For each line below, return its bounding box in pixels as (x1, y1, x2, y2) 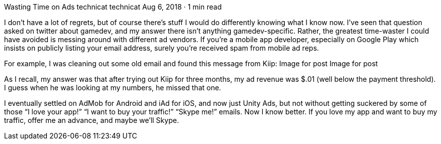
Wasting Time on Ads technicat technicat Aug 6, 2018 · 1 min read (4, 3, 222, 11)
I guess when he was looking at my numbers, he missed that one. (4, 83, 221, 92)
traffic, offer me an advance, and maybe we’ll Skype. (4, 116, 179, 124)
